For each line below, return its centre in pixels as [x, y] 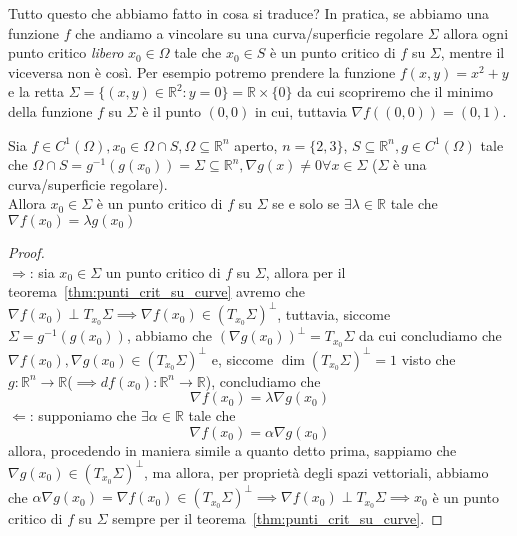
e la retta [36, 91]
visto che [428, 358]
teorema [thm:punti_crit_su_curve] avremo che [156, 291]
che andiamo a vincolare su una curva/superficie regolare [249, 32]
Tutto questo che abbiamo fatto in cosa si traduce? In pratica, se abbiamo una [249, 13]
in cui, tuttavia [300, 110]
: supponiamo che [83, 415]
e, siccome [242, 358]
